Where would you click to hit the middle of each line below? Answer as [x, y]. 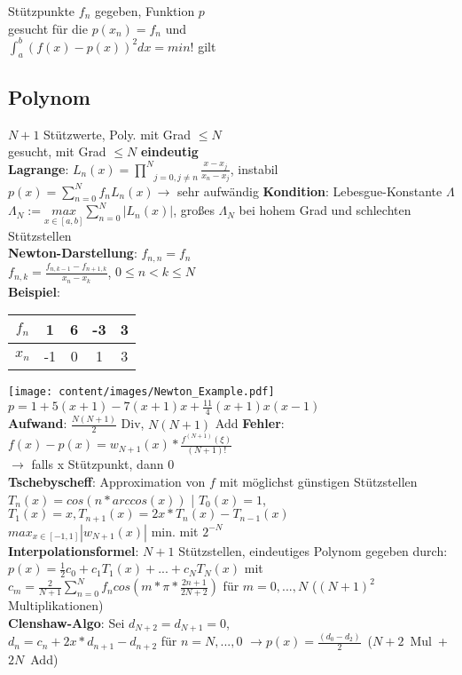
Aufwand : [38, 423]
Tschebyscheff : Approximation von [107, 482]
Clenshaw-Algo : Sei [67, 622]
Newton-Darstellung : [73, 253]
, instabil [254, 168]
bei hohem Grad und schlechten [325, 210]
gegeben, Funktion [145, 11]
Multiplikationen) [56, 605]
